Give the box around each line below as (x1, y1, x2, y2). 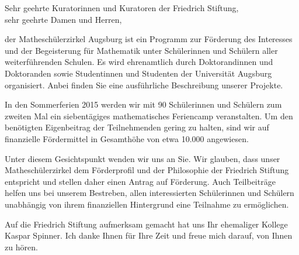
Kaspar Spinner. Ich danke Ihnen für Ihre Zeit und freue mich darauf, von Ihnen (5, 229, 293, 242)
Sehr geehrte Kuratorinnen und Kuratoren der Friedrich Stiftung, (5, 2, 239, 13)
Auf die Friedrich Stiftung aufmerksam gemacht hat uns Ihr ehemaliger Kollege (5, 218, 288, 230)
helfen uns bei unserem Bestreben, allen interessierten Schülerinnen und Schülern (5, 187, 294, 199)
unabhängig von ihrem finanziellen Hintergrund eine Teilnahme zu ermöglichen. (5, 198, 289, 210)
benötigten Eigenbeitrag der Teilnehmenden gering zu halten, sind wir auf (5, 121, 269, 133)
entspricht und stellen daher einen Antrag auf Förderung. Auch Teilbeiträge (5, 175, 276, 187)
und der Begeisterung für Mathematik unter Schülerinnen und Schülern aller (5, 44, 278, 56)
